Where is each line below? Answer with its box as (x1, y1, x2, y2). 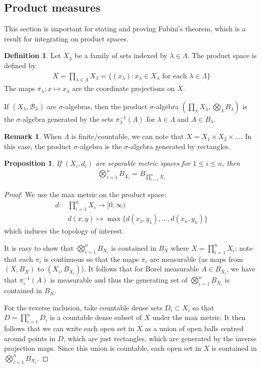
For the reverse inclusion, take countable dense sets (4, 302, 162, 312)
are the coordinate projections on (72, 83, 175, 94)
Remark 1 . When (4, 131, 62, 142)
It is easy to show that (4, 242, 74, 253)
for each (162, 72, 187, 80)
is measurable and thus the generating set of (50, 274, 188, 285)
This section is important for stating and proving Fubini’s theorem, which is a (4, 23, 246, 34)
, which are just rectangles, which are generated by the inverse (63, 333, 257, 343)
